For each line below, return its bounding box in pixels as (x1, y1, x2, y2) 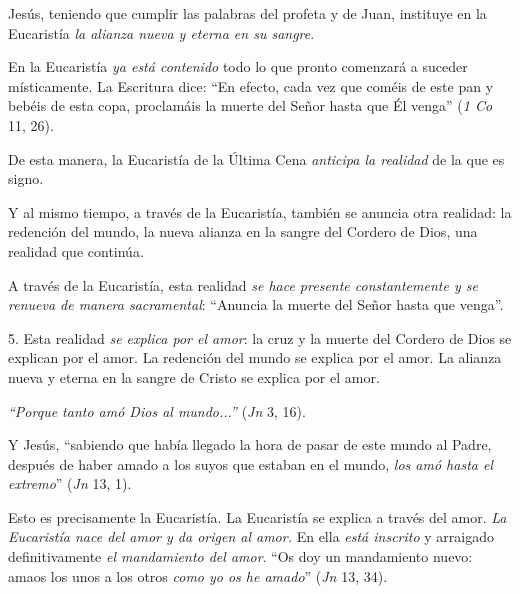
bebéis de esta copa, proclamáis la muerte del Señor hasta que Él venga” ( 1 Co (8, 95, 493, 116)
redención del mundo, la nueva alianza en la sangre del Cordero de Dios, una (8, 221, 478, 242)
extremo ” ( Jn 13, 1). (8, 473, 132, 494)
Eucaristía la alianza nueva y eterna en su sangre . (8, 22, 315, 43)
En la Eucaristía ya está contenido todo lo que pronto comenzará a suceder (8, 56, 468, 77)
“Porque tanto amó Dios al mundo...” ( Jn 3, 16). (8, 400, 306, 421)
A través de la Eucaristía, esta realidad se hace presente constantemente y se (8, 274, 478, 295)
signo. (8, 168, 44, 189)
